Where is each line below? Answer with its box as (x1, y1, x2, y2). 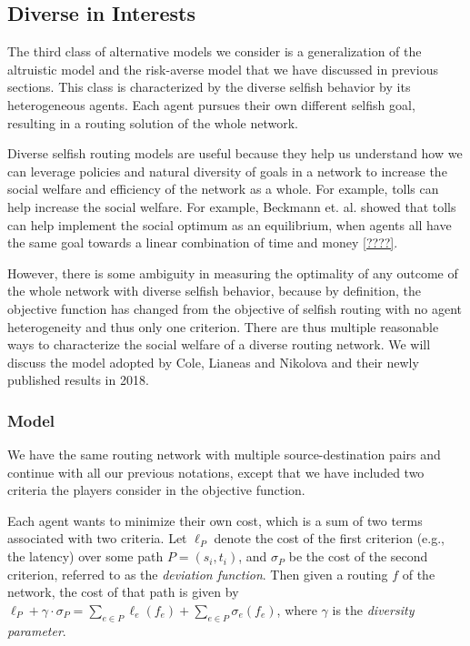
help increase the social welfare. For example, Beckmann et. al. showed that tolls (7, 197, 456, 216)
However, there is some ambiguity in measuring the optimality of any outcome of (7, 263, 458, 282)
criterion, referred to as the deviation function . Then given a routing (7, 564, 388, 583)
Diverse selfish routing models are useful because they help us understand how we (7, 144, 463, 163)
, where (276, 600, 317, 619)
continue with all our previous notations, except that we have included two (7, 462, 425, 481)
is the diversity (332, 600, 415, 619)
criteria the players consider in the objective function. (7, 480, 305, 500)
